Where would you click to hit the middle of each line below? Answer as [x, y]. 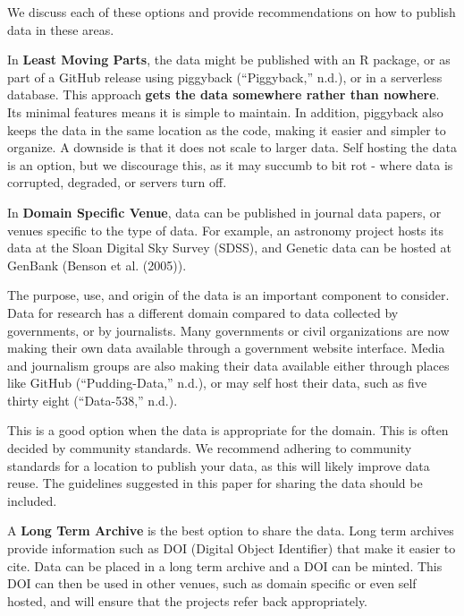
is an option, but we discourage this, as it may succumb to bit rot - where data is [230, 164]
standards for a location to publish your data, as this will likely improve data [219, 465]
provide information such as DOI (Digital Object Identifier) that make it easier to [232, 548]
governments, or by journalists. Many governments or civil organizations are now [228, 330]
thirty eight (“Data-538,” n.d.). [93, 400]
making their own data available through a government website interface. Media [226, 348]
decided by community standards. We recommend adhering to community [210, 448]
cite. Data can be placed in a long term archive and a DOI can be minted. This [225, 565]
